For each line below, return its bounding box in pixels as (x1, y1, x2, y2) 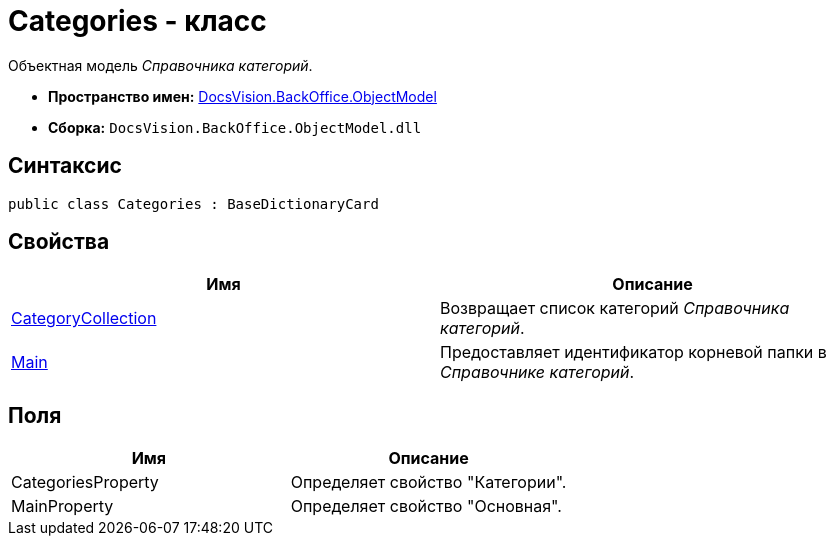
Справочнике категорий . (440, 362, 635, 383)
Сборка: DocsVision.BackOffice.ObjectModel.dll (48, 118, 422, 136)
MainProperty (11, 496, 114, 517)
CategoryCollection (11, 308, 157, 329)
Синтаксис (8, 153, 122, 179)
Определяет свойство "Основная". (290, 496, 562, 517)
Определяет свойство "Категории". (290, 472, 567, 493)
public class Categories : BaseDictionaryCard (8, 195, 379, 212)
